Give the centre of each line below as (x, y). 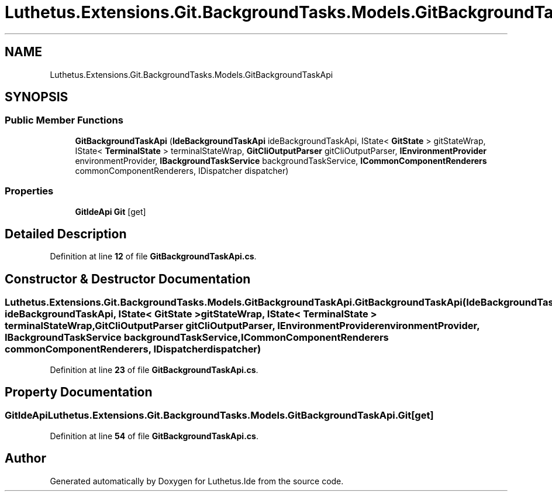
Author (25, 459)
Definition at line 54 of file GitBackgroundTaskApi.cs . (154, 436)
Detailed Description (66, 234)
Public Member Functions (64, 120)
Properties (29, 191)
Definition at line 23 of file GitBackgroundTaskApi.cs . (154, 370)
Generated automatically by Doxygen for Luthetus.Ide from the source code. (197, 481)
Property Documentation (79, 392)
